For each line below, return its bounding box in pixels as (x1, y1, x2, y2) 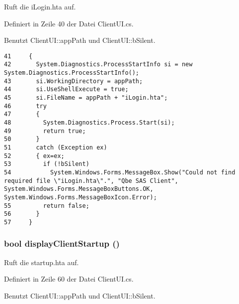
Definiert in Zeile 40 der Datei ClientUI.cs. (4, 18, 134, 28)
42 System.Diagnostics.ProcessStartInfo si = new (4, 61, 193, 68)
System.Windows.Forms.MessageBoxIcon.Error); (4, 193, 157, 201)
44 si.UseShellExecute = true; (4, 86, 129, 93)
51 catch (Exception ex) (4, 144, 107, 151)
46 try (4, 102, 47, 110)
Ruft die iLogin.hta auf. (4, 1, 76, 11)
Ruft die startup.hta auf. (4, 257, 79, 267)
